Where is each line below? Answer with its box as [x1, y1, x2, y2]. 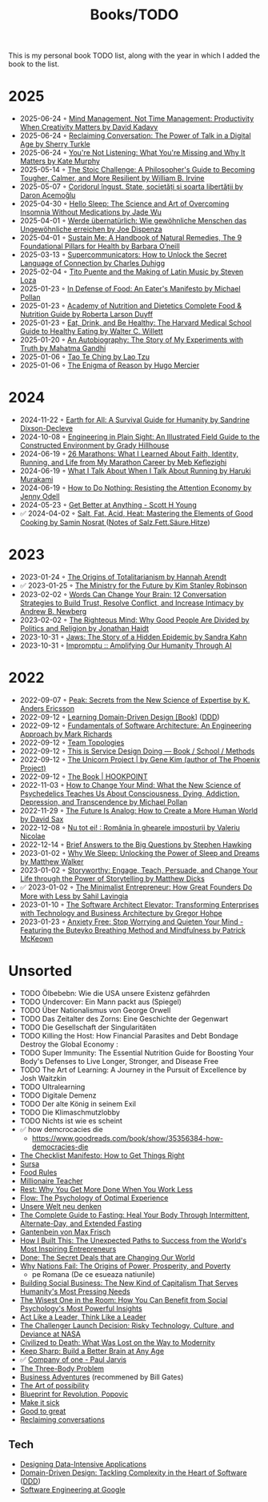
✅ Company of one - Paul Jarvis [19, 1355, 126, 1364]
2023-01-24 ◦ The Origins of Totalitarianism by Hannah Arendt [19, 572, 226, 581]
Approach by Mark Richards [19, 729, 113, 738]
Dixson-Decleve [19, 424, 74, 433]
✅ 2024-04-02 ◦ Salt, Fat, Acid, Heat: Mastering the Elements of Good [19, 508, 254, 518]
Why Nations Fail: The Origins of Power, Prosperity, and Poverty [19, 1261, 231, 1271]
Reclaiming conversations [19, 1415, 106, 1424]
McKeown [19, 934, 54, 943]
